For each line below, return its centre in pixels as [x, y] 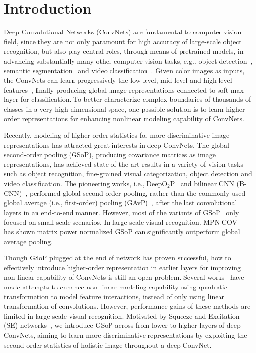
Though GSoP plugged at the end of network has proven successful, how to [118, 258]
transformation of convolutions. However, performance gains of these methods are [127, 306]
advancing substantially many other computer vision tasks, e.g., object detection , [128, 60]
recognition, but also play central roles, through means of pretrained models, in [124, 51]
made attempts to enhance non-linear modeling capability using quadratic [116, 286]
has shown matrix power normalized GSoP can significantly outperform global [122, 231]
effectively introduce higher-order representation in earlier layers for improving [123, 267]
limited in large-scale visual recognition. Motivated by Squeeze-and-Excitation [122, 315]
